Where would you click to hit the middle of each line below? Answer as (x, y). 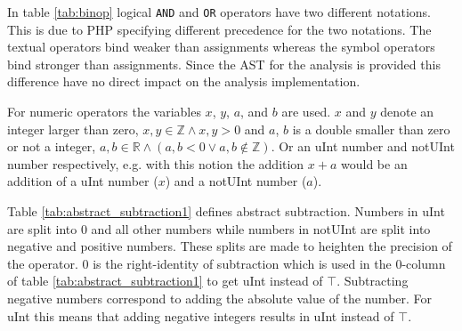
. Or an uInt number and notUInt (363, 146)
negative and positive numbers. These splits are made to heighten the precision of (230, 246)
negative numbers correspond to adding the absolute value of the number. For (220, 298)
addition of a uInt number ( (83, 181)
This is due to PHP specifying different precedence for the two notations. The (219, 29)
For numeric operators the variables (104, 112)
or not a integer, (52, 146)
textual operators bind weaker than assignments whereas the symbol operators (221, 47)
